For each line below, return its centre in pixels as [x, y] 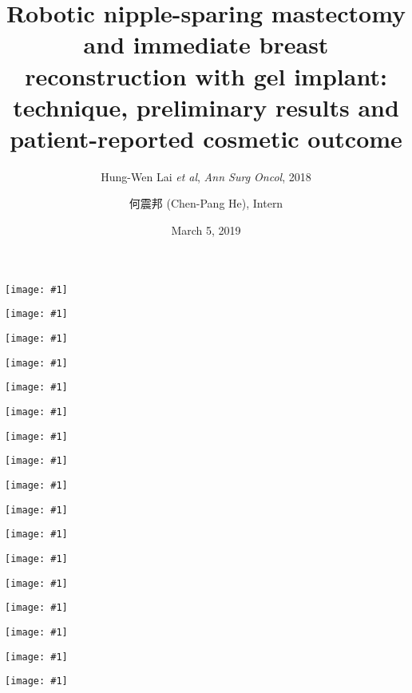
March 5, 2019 [206, 230]
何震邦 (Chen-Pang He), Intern [206, 203]
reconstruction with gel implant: [206, 75]
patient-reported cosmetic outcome [206, 138]
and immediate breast [206, 44]
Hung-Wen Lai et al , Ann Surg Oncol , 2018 [206, 176]
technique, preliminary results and [206, 107]
